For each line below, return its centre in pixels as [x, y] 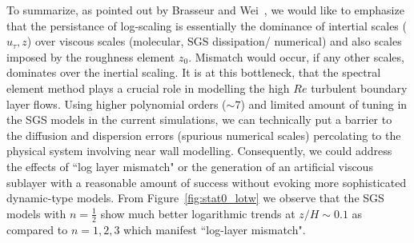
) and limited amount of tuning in [324, 104]
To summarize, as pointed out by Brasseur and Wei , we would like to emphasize [205, 10]
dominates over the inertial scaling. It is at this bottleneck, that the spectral [194, 72]
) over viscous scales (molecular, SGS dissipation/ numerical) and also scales [214, 41]
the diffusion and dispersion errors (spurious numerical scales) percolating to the [204, 135]
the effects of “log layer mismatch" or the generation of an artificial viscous [190, 166]
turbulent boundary [359, 88]
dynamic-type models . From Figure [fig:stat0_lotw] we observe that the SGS [195, 198]
